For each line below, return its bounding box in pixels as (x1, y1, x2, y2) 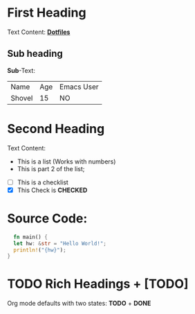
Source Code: (7, 211, 88, 226)
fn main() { (13, 234, 48, 241)
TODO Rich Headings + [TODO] (7, 276, 189, 292)
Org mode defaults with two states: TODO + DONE (7, 299, 151, 308)
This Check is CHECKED (17, 186, 88, 194)
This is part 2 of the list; (17, 164, 85, 173)
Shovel (10, 93, 33, 103)
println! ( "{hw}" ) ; (13, 246, 67, 254)
